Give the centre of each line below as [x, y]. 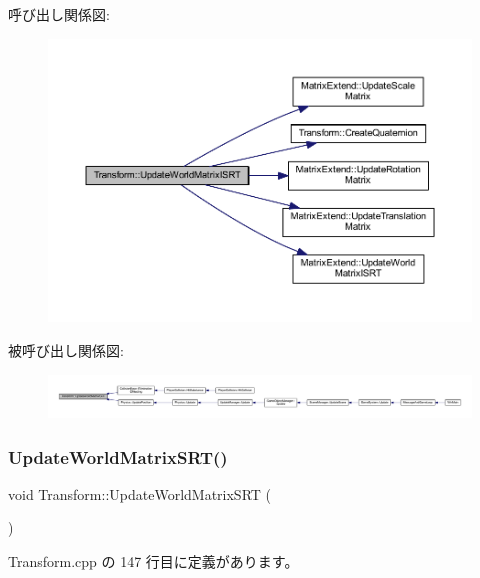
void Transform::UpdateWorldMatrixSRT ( [140, 493]
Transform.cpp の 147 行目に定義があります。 [153, 560]
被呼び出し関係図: [66, 349]
